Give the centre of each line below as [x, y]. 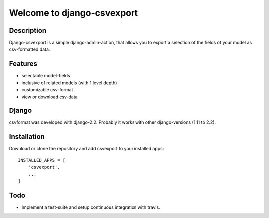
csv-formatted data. [30, 49]
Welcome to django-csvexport [73, 13]
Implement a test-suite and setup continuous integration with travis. [91, 207]
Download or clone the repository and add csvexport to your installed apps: [87, 149]
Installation [27, 137]
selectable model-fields [46, 76]
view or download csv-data [50, 97]
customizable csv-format [47, 90]
